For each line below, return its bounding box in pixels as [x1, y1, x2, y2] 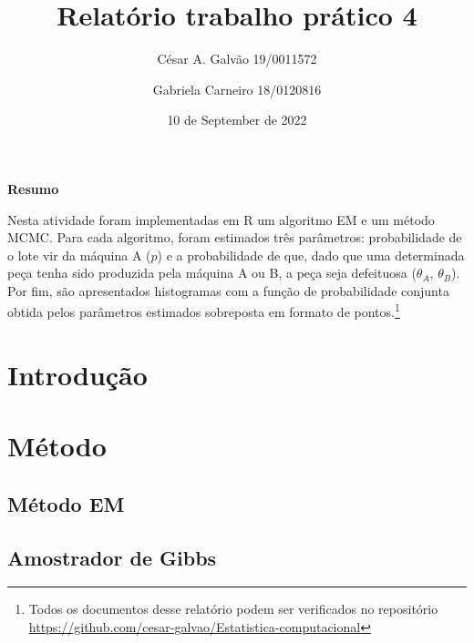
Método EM [7, 489, 125, 517]
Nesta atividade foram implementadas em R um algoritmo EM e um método [7, 209, 435, 229]
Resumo [7, 179, 59, 198]
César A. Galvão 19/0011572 [157, 49, 317, 68]
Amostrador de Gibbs [7, 543, 217, 571]
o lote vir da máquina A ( [7, 245, 151, 264]
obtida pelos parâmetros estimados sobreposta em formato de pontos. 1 [7, 300, 400, 321]
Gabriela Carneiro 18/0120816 [152, 79, 322, 98]
